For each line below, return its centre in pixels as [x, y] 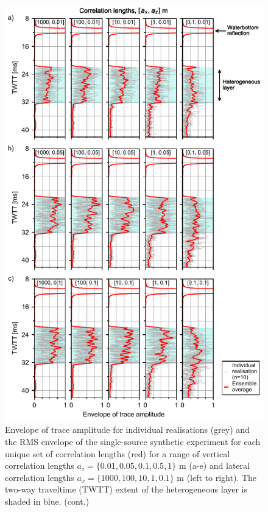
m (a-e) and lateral [214, 465]
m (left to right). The [217, 477]
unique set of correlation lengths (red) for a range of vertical [118, 453]
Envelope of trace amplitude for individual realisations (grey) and [127, 430]
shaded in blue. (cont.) [47, 501]
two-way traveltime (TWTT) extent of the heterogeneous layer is [126, 489]
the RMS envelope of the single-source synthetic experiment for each [133, 441]
